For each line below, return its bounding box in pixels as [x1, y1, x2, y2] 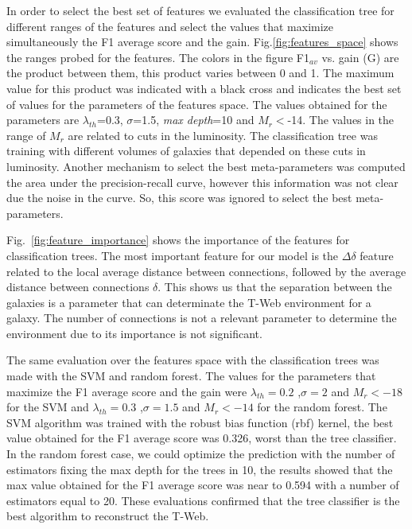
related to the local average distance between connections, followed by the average [6, 263, 406, 279]
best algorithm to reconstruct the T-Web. [6, 508, 209, 524]
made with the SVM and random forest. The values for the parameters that [6, 368, 376, 384]
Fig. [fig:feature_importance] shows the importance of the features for [6, 231, 350, 248]
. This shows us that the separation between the [157, 278, 392, 295]
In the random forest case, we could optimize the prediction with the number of [6, 445, 395, 462]
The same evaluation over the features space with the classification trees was [6, 352, 379, 368]
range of [6, 126, 46, 143]
